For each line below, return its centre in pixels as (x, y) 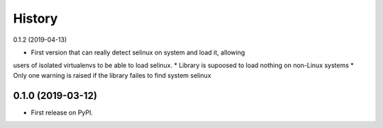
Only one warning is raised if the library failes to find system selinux (112, 75)
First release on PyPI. (62, 112)
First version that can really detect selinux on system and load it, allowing (138, 52)
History (35, 18)
